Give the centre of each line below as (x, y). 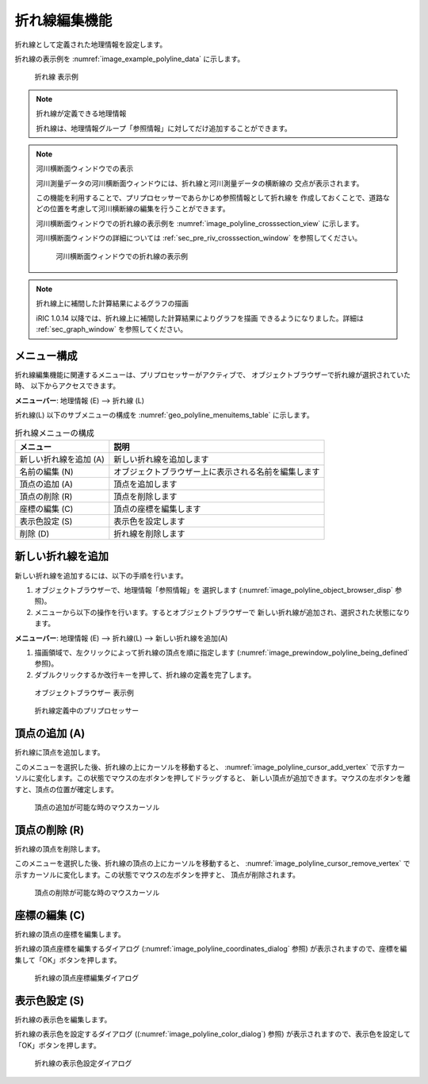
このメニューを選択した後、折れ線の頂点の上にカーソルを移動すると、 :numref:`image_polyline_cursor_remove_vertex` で (212, 863)
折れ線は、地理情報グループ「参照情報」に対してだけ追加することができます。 (164, 128)
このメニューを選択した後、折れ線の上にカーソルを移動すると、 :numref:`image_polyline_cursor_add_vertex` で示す (203, 767)
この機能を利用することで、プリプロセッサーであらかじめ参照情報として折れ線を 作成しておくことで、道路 (210, 198)
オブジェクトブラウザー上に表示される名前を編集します (217, 472)
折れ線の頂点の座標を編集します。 (70, 934)
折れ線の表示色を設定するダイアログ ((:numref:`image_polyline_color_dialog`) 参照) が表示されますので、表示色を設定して (213, 1034)
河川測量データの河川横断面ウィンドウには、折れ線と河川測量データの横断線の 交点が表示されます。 (200, 183)
